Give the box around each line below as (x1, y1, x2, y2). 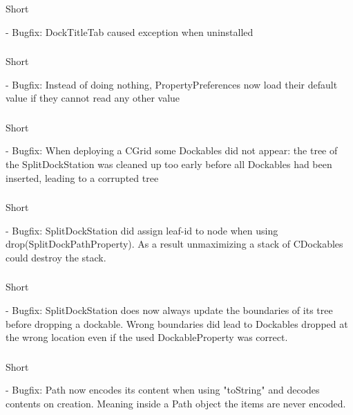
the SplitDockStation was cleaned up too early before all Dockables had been (6, 156, 332, 171)
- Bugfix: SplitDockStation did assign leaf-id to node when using (6, 223, 278, 237)
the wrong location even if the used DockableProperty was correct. (6, 330, 288, 344)
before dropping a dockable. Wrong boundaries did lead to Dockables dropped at (6, 316, 348, 331)
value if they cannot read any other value (6, 91, 180, 105)
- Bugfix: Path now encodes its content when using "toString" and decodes (6, 382, 320, 397)
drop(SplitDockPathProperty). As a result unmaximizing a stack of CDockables (6, 237, 343, 251)
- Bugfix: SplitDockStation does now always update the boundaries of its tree (6, 302, 333, 317)
